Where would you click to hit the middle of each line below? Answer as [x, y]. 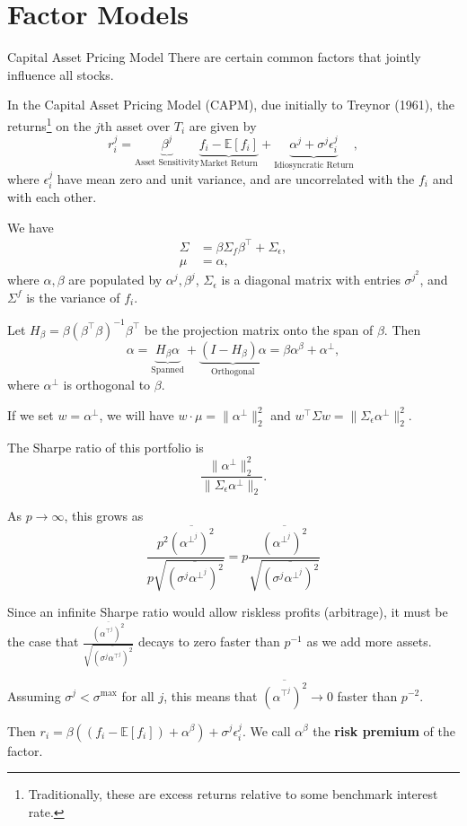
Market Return [229, 163]
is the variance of [73, 297]
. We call [266, 730]
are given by [223, 125]
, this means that [211, 695]
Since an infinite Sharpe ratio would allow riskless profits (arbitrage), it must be [228, 612]
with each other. [52, 197]
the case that [43, 641]
